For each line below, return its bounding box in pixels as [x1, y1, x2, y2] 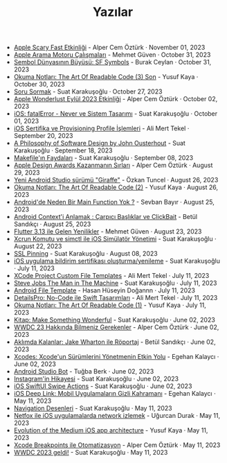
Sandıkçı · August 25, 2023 [13, 220, 91, 229]
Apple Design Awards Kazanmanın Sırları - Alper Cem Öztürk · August [13, 161, 213, 170]
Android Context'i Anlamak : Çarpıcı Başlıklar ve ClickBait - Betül [13, 213, 198, 221]
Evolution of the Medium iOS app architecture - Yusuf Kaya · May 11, [13, 426, 208, 435]
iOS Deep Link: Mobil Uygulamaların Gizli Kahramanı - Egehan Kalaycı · [13, 390, 216, 398]
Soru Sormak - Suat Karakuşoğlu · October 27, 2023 [13, 87, 163, 96]
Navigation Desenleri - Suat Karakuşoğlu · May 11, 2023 [13, 404, 173, 412]
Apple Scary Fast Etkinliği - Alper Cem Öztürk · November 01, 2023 [13, 43, 206, 52]
